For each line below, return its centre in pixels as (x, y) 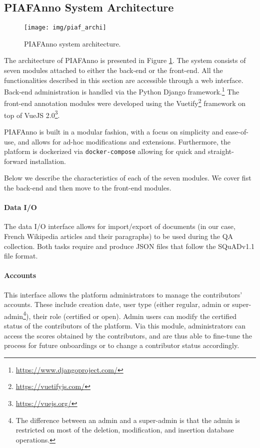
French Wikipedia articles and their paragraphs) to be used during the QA (119, 236)
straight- (221, 151)
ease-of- (237, 131)
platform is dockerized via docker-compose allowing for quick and (105, 151)
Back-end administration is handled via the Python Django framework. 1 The (122, 91)
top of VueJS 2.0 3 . (32, 114)
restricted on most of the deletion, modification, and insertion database (125, 430)
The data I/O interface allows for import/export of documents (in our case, (120, 226)
